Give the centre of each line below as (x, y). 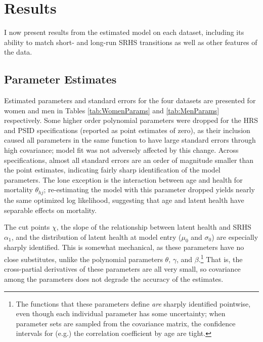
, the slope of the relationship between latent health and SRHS (154, 227)
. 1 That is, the (221, 258)
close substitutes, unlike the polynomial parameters (83, 259)
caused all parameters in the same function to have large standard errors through (130, 140)
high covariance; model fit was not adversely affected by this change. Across (121, 150)
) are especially (235, 237)
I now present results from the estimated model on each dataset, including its (124, 32)
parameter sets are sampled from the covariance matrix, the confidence (126, 323)
